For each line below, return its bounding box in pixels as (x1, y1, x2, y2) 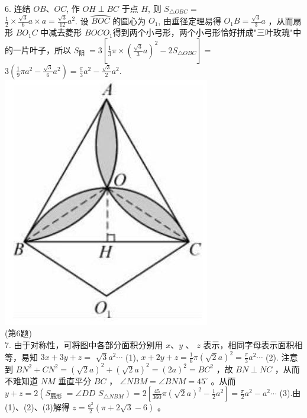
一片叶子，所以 (12, 43, 71, 56)
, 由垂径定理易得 (158, 14, 221, 27)
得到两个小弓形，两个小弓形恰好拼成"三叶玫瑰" (112, 26, 293, 38)
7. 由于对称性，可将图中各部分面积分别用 (5, 338, 163, 351)
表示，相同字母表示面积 (203, 338, 295, 351)
